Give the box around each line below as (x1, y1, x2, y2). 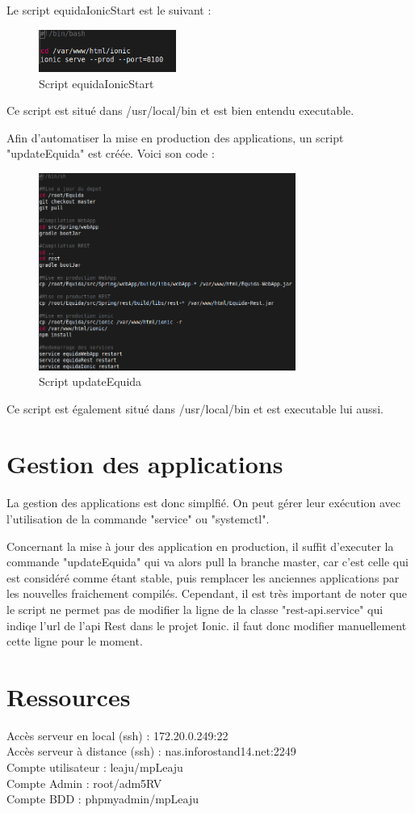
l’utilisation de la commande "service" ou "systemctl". (6, 510, 270, 527)
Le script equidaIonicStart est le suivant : (6, 2, 212, 18)
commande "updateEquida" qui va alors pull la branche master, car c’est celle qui (6, 553, 409, 570)
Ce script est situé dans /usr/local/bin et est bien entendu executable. (6, 102, 354, 119)
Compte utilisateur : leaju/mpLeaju (6, 759, 183, 776)
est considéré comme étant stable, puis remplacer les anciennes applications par (6, 569, 400, 586)
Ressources (6, 680, 131, 713)
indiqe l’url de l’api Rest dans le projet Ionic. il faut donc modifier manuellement (6, 616, 407, 633)
